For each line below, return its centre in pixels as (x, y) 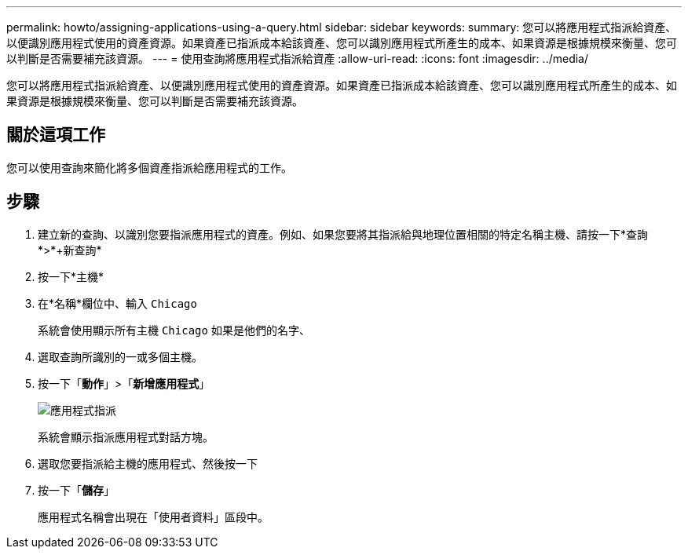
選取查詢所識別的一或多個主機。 (120, 356)
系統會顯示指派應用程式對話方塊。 (126, 436)
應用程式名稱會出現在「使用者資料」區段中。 (153, 517)
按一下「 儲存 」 (76, 490)
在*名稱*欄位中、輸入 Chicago (117, 303)
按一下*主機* (71, 276)
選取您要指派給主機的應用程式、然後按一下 (148, 463)
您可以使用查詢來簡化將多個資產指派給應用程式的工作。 (149, 167)
